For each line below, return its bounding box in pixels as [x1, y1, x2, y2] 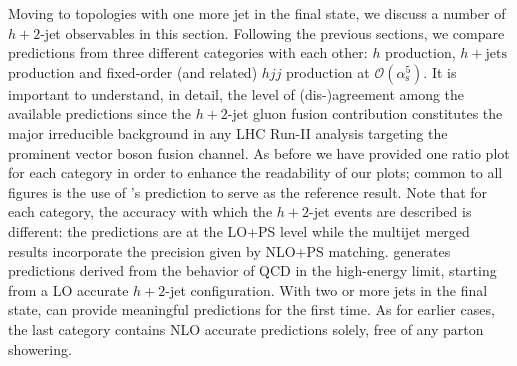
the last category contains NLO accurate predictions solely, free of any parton [8, 318, 484, 339]
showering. [8, 338, 72, 359]
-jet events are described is [308, 201, 472, 222]
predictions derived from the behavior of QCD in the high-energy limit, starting [8, 260, 497, 281]
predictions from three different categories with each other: [8, 42, 368, 63]
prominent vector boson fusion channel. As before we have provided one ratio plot [8, 142, 510, 163]
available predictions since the [8, 103, 191, 124]
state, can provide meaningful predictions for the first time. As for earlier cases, [8, 299, 495, 320]
